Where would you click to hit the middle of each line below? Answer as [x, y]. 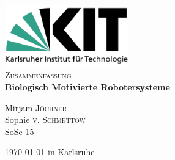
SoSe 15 [20, 131]
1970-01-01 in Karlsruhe [50, 152]
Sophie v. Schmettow [45, 119]
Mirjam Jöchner [36, 107]
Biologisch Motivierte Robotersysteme [87, 86]
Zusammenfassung [38, 75]
